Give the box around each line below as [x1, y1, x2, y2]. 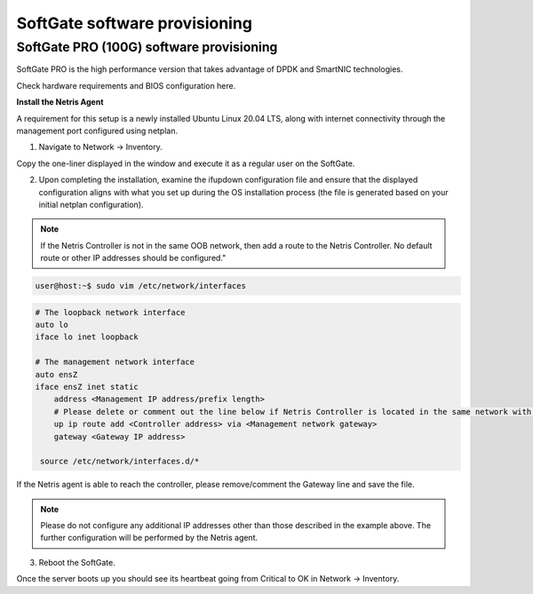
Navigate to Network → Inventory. [38, 142, 163, 153]
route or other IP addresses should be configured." [40, 253, 227, 264]
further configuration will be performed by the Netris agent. [40, 533, 259, 543]
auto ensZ [35, 369, 78, 379]
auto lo [35, 320, 68, 330]
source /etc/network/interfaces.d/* [40, 456, 200, 466]
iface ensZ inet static [35, 382, 139, 392]
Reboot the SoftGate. [38, 557, 115, 567]
